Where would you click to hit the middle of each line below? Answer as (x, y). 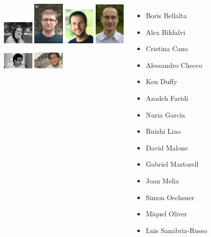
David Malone (167, 147)
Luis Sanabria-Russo (176, 230)
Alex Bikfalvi (166, 32)
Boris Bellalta (166, 15)
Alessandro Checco (174, 65)
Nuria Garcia (166, 114)
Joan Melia (162, 180)
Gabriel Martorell (172, 164)
